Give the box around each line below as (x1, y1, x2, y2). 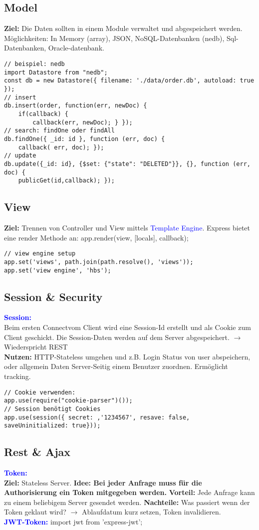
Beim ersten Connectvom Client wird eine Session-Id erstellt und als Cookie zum (4, 321, 251, 332)
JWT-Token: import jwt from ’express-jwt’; (4, 516, 143, 526)
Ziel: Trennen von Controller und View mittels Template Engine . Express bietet (4, 222, 251, 233)
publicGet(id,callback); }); (18, 177, 115, 184)
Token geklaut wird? (4, 506, 66, 517)
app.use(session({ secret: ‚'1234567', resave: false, (4, 413, 190, 421)
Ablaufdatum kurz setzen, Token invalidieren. (81, 506, 221, 517)
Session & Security (4, 288, 103, 304)
